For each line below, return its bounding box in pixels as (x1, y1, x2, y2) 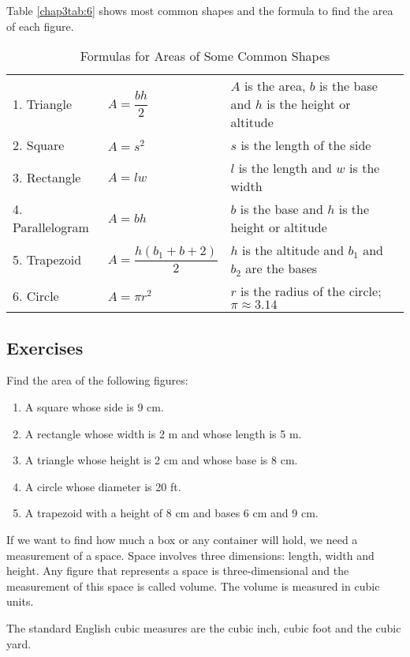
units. (6, 593, 34, 610)
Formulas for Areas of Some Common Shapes (80, 47, 330, 66)
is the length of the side (240, 136, 371, 155)
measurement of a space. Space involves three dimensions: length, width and (6, 546, 375, 563)
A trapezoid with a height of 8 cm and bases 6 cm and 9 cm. (24, 505, 319, 521)
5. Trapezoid (13, 250, 82, 268)
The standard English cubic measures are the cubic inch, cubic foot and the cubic (6, 619, 401, 636)
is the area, (244, 77, 306, 96)
